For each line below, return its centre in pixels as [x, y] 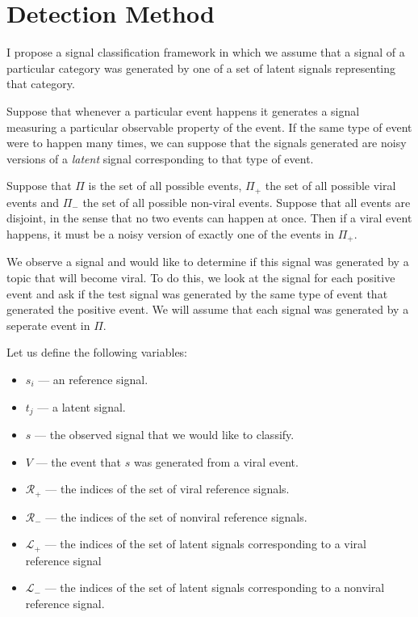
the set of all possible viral [330, 186]
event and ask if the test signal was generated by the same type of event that [197, 293]
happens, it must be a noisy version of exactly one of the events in [171, 233]
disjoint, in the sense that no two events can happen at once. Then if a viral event [209, 218]
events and [33, 202]
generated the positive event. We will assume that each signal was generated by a [208, 309]
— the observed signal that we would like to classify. [165, 434]
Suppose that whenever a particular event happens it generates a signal [183, 110]
